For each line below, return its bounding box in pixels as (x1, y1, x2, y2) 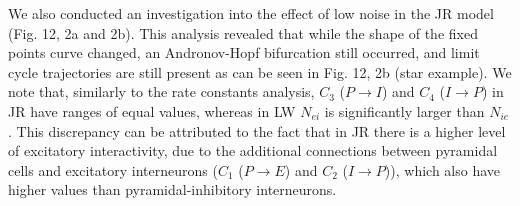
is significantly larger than (324, 100, 485, 121)
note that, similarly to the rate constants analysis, (8, 81, 315, 102)
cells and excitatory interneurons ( (8, 159, 218, 180)
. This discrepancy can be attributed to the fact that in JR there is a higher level (8, 120, 506, 141)
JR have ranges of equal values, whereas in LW (8, 100, 296, 121)
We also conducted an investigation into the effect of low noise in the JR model (8, 3, 494, 23)
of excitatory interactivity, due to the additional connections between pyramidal (8, 140, 498, 161)
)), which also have (384, 159, 501, 180)
